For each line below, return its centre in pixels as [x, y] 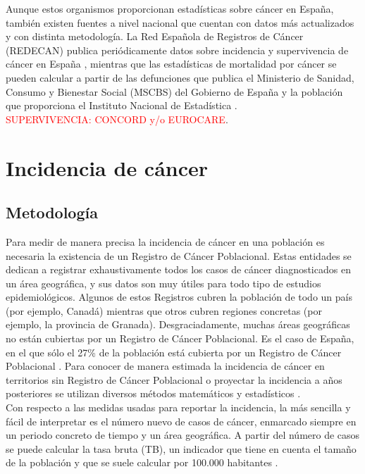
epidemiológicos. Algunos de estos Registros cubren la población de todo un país [179, 297]
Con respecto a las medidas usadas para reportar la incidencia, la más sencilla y [178, 407]
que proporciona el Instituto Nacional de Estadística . [122, 105]
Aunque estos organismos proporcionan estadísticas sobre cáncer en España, [170, 8]
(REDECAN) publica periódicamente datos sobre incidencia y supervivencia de [177, 50]
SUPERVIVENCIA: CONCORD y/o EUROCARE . [117, 119]
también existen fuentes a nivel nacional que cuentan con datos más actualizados [180, 22]
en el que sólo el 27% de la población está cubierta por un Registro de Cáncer [174, 352]
